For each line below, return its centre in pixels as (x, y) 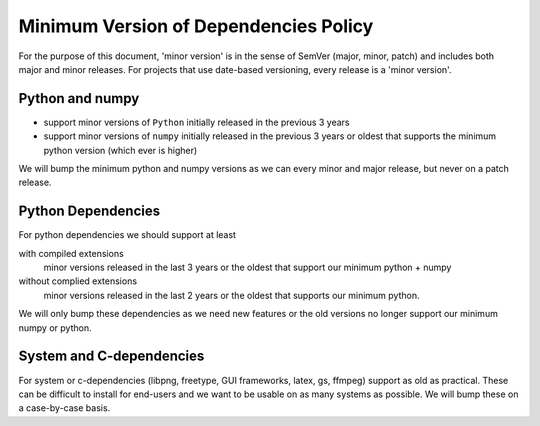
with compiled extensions (71, 253)
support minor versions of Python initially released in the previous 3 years (196, 122)
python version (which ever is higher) (120, 150)
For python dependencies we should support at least (127, 235)
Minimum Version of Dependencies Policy (196, 26)
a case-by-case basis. (64, 408)
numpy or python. (55, 327)
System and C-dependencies (111, 356)
